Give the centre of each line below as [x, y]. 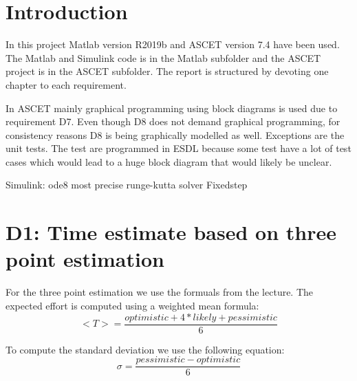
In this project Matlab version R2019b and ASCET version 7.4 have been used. [173, 44]
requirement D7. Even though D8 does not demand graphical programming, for [173, 121]
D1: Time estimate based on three [171, 232]
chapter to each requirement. [66, 84]
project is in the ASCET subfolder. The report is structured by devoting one [167, 71]
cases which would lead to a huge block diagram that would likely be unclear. [169, 161]
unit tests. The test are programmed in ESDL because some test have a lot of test [178, 148]
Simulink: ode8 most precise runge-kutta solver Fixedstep [127, 185]
